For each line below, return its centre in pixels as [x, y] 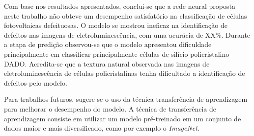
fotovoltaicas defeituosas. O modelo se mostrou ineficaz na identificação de [116, 25]
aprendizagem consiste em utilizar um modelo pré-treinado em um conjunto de [123, 118]
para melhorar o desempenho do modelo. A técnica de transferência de [110, 108]
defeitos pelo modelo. [36, 82]
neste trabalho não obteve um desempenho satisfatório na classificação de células [126, 15]
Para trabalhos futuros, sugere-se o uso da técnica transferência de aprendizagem [126, 99]
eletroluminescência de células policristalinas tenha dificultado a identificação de [125, 73]
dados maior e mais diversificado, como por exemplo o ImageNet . [102, 128]
